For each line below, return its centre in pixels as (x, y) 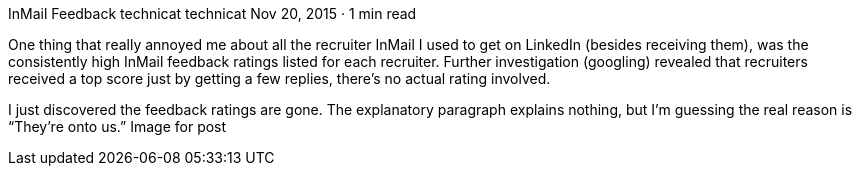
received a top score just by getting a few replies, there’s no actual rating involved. (279, 78)
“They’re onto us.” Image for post (117, 126)
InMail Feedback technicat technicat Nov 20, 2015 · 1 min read (212, 13)
